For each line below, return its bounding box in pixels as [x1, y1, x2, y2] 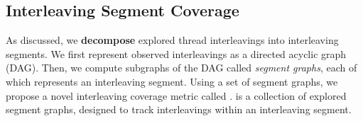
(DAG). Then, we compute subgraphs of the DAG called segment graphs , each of [6, 60, 357, 75]
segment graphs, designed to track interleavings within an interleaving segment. [6, 102, 352, 117]
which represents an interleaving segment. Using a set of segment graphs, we [6, 74, 338, 88]
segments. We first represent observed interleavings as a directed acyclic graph [6, 46, 347, 61]
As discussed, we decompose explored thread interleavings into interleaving [6, 33, 339, 47]
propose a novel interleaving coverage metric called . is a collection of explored [6, 88, 347, 103]
